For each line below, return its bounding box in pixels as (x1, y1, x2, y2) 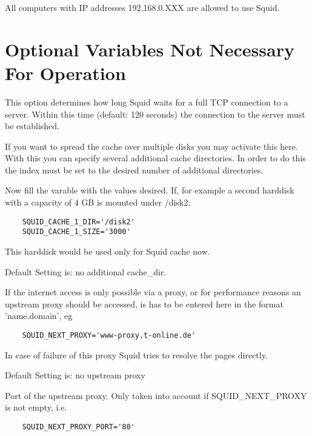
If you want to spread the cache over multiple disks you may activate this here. (5, 139, 298, 152)
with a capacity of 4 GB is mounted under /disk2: (5, 196, 191, 209)
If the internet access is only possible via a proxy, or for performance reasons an (5, 286, 301, 298)
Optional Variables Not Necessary (5, 36, 294, 61)
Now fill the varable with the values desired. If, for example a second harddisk (5, 184, 294, 196)
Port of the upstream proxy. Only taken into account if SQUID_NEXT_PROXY (5, 389, 307, 401)
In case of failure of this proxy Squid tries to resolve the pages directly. (5, 348, 268, 361)
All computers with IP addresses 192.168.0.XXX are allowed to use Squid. (5, 1, 280, 13)
